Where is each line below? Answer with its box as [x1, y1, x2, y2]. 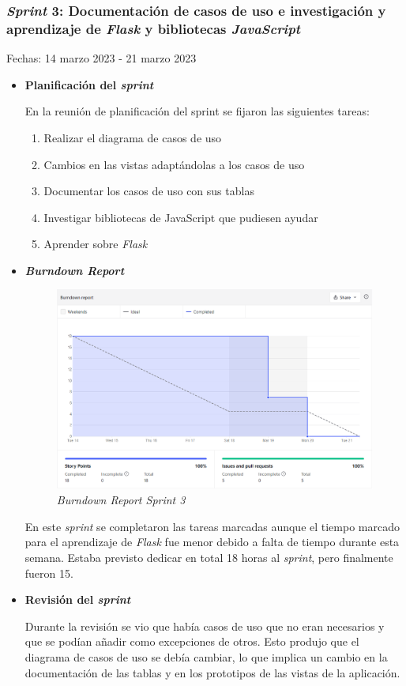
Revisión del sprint [24, 591, 131, 608]
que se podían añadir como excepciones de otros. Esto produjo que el [24, 633, 359, 650]
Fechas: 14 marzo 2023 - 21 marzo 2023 [6, 50, 197, 66]
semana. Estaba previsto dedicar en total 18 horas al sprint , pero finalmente [24, 548, 393, 565]
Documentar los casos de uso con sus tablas [43, 183, 254, 199]
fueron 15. [24, 564, 73, 581]
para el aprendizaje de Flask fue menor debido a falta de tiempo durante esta [24, 533, 400, 550]
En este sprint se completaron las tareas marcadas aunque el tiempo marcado [24, 518, 400, 534]
